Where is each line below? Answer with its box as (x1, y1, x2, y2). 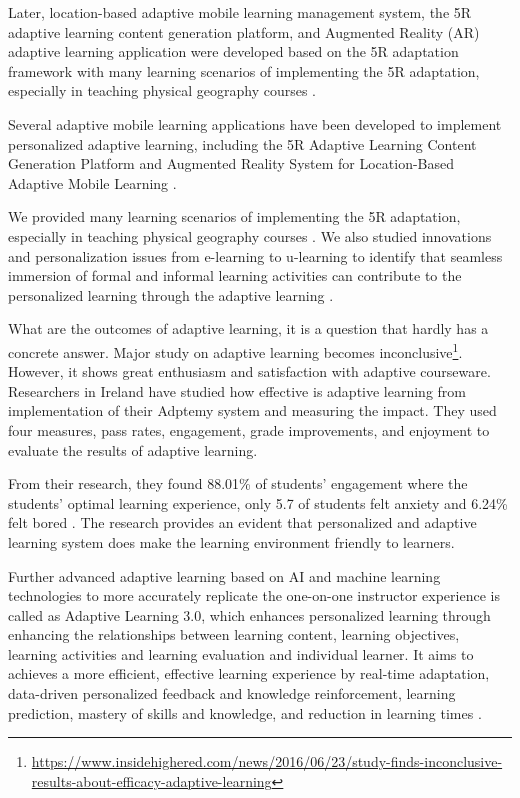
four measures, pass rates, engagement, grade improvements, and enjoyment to (8, 419, 490, 440)
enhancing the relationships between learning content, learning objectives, (8, 624, 460, 645)
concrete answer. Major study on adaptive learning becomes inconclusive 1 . (8, 338, 463, 362)
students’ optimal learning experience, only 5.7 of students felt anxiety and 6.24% (8, 492, 508, 513)
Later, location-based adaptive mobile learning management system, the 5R (8, 2, 472, 22)
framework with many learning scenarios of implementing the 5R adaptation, (8, 60, 480, 81)
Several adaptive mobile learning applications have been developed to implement (8, 113, 502, 134)
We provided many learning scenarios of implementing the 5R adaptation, (8, 206, 461, 227)
